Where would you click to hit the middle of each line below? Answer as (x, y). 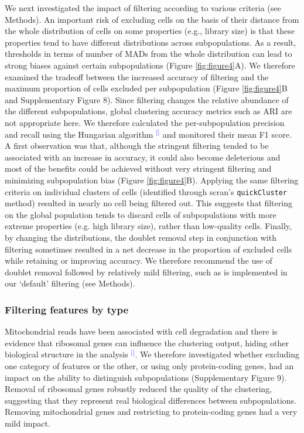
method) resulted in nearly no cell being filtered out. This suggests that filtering (148, 203)
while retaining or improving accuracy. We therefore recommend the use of (139, 260)
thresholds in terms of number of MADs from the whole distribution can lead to (148, 54)
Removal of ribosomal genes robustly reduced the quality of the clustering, (139, 389)
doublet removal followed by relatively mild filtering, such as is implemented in (146, 272)
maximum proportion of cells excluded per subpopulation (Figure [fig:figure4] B (146, 88)
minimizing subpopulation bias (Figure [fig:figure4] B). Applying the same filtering (152, 180)
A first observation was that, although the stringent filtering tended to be (137, 146)
